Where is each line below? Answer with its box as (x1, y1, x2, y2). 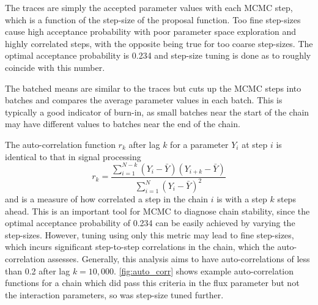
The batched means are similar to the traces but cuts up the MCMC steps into (5, 81, 301, 94)
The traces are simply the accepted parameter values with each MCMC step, (5, 1, 293, 13)
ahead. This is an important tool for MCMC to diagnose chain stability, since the (5, 204, 310, 217)
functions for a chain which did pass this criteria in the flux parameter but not (5, 276, 300, 289)
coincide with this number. (5, 61, 105, 73)
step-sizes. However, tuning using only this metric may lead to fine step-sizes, (5, 228, 294, 241)
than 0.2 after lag (5, 264, 70, 277)
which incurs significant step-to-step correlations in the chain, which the (5, 240, 275, 253)
